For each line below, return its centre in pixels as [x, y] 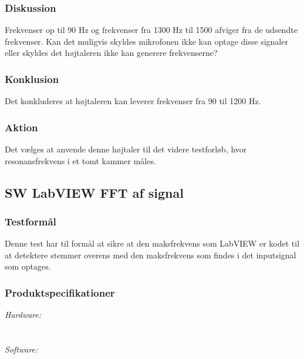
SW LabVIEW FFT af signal [94, 192]
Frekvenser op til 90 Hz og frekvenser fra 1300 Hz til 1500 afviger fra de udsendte [151, 30]
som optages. [28, 266]
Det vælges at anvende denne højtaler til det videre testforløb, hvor [126, 149]
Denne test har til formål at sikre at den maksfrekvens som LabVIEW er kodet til [152, 243]
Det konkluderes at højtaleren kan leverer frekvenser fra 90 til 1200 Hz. [133, 101]
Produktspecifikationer [60, 292]
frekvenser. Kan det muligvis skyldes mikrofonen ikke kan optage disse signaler [146, 41]
